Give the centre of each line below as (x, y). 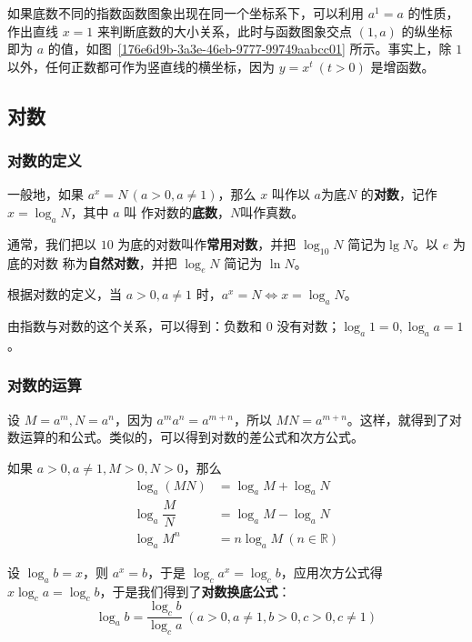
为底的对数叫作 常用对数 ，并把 (207, 243)
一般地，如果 (45, 194)
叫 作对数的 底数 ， (177, 211)
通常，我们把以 (52, 243)
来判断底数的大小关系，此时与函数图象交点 (225, 30)
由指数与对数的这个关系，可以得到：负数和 (135, 326)
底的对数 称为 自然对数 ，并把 (92, 262)
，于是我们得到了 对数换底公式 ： (195, 591)
